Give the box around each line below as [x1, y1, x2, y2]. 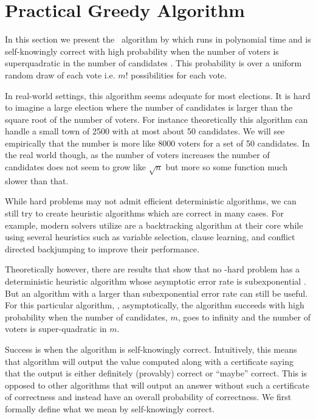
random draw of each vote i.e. [5, 68, 115, 81]
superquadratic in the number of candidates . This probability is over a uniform [5, 57, 302, 69]
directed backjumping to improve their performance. [5, 242, 199, 255]
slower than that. [5, 174, 69, 187]
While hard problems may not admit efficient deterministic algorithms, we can [5, 195, 297, 207]
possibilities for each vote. [131, 68, 227, 81]
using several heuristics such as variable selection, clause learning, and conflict [5, 230, 295, 243]
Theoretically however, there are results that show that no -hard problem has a [5, 263, 300, 275]
